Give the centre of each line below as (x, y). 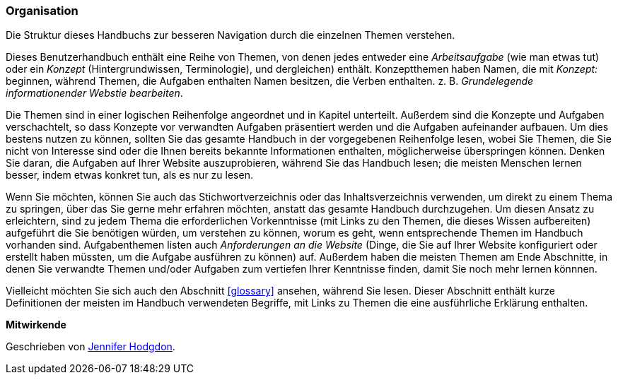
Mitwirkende (36, 325)
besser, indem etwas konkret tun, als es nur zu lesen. (129, 175)
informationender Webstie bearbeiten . (94, 93)
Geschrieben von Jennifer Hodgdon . (91, 347)
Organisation (42, 11)
